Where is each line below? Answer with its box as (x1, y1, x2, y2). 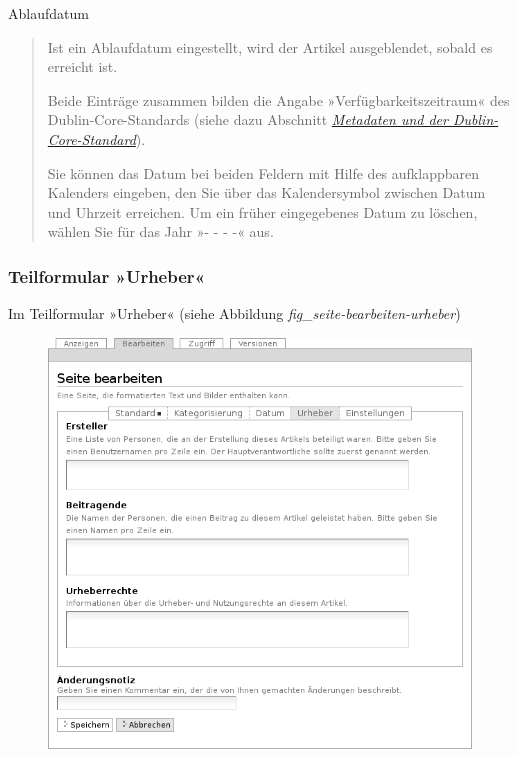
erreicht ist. (47, 56, 118, 77)
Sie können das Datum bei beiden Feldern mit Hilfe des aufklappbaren (47, 162, 479, 183)
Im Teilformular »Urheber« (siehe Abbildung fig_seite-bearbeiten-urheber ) (8, 303, 461, 324)
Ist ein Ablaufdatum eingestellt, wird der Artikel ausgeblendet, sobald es (47, 36, 493, 57)
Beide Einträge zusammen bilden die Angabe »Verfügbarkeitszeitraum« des (47, 89, 510, 110)
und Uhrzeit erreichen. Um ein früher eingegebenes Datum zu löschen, (47, 201, 478, 222)
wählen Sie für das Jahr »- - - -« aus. (47, 221, 274, 242)
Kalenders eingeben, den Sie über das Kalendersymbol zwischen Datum (47, 182, 486, 203)
